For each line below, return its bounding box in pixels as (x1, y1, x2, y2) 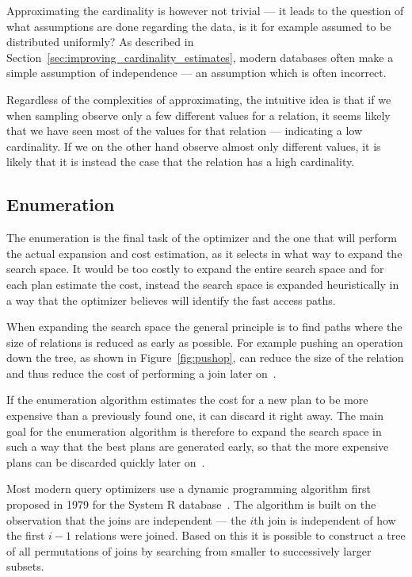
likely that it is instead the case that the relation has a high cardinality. (6, 153, 355, 170)
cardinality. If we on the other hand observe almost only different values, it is (6, 137, 381, 154)
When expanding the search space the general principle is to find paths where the (6, 318, 402, 335)
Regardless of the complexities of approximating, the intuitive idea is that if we (6, 90, 391, 107)
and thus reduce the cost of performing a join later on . (6, 364, 277, 381)
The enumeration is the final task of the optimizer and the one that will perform (6, 229, 398, 246)
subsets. (6, 558, 44, 575)
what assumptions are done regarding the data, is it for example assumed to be (6, 17, 391, 34)
